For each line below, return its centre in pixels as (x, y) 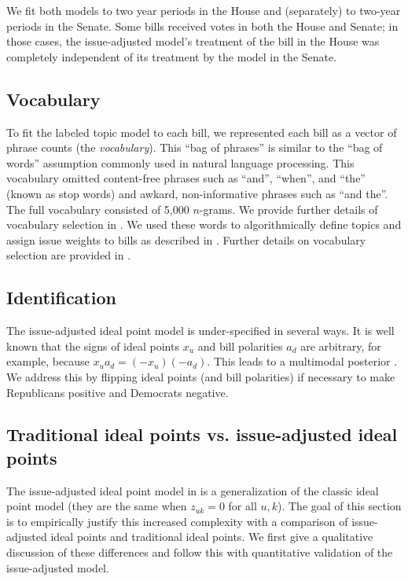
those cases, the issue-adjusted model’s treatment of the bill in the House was (193, 41)
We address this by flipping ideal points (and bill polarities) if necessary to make (201, 376)
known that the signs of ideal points (93, 346)
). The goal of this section (339, 506)
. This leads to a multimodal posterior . (302, 361)
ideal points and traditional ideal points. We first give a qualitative (212, 537)
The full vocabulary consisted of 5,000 (98, 209)
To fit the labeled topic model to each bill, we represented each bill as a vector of (202, 132)
